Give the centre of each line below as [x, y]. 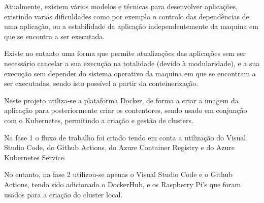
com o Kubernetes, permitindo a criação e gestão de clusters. [99, 120]
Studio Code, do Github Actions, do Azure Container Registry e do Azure [120, 147]
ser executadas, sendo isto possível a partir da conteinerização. [101, 83]
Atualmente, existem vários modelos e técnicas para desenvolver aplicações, [121, 6]
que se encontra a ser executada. [55, 36]
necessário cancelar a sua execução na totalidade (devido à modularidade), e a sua [132, 63]
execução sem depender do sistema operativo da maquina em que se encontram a [130, 73]
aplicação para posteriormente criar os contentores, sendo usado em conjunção [126, 110]
